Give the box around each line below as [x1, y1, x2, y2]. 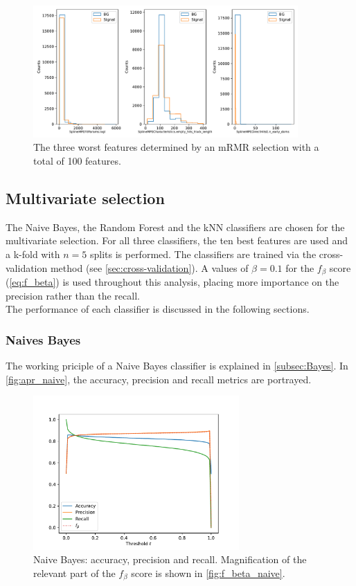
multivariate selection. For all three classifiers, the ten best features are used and [6, 233, 348, 248]
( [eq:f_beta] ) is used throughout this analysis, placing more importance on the [6, 275, 339, 289]
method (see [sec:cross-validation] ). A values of [50, 260, 249, 275]
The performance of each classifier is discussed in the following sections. [6, 302, 310, 316]
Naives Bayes [6, 331, 81, 348]
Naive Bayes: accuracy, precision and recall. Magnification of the [33, 552, 307, 567]
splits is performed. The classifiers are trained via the [89, 246, 317, 261]
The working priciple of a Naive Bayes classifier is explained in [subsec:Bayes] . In [6, 358, 348, 373]
